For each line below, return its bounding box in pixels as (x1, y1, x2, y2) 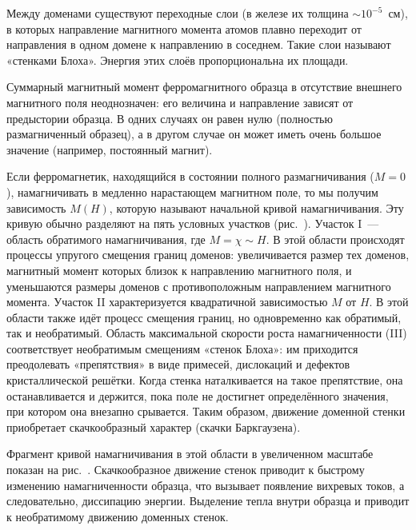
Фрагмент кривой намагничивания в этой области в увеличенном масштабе (6, 445, 374, 462)
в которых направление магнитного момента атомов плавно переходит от (6, 20, 362, 37)
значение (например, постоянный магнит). (6, 141, 213, 157)
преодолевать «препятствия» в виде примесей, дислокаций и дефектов (6, 356, 350, 373)
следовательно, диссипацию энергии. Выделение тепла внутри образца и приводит (6, 492, 410, 509)
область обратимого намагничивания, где (6, 230, 206, 247)
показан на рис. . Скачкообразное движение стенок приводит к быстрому (6, 461, 365, 478)
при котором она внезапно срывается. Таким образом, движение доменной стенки (6, 403, 406, 420)
